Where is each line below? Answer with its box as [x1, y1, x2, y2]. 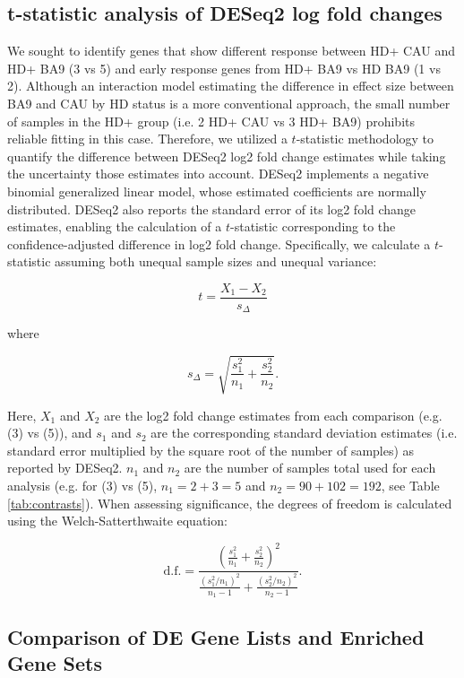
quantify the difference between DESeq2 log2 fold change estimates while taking [7, 146, 446, 165]
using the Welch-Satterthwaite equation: [7, 511, 228, 530]
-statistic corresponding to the [230, 217, 396, 236]
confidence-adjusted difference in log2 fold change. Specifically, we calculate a [7, 234, 431, 253]
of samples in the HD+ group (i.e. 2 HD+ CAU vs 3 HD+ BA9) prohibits [7, 111, 415, 130]
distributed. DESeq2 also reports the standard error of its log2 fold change [7, 199, 417, 218]
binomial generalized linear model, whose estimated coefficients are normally [7, 181, 426, 200]
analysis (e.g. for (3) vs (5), [7, 475, 158, 494]
